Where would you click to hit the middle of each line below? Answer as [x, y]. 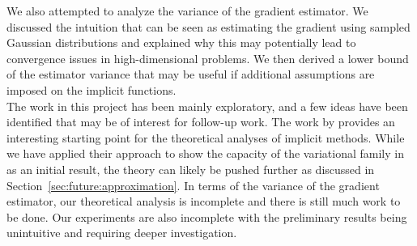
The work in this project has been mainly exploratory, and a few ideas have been [207, 106]
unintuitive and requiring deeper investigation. [122, 233]
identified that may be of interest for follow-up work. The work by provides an [201, 122]
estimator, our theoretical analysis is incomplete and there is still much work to [204, 201]
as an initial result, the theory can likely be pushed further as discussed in [191, 169]
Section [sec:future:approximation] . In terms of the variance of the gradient [193, 185]
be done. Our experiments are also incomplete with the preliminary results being [207, 216]
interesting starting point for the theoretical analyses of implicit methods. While [206, 137]
